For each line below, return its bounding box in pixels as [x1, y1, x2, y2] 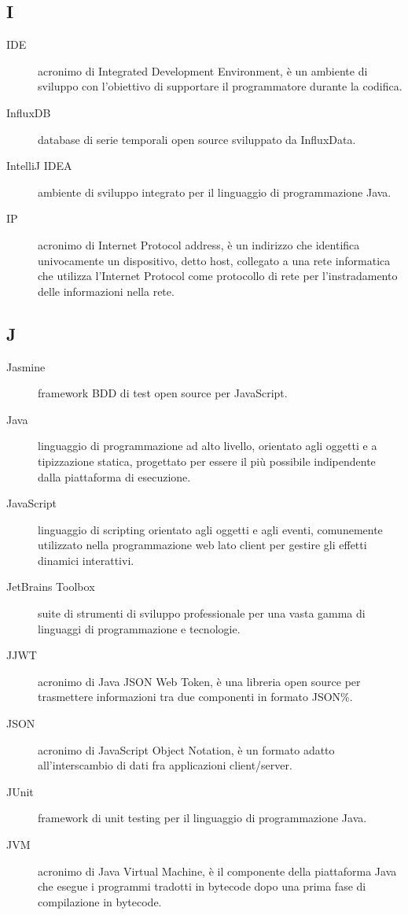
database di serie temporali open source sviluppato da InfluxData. [38, 131, 356, 147]
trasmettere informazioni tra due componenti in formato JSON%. [38, 688, 353, 705]
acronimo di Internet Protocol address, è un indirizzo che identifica [38, 236, 360, 253]
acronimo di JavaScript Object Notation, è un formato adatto [38, 741, 335, 758]
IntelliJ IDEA [6, 157, 72, 174]
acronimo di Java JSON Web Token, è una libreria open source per [38, 673, 361, 689]
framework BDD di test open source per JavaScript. [38, 385, 288, 401]
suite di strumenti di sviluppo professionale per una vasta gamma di [38, 605, 366, 622]
